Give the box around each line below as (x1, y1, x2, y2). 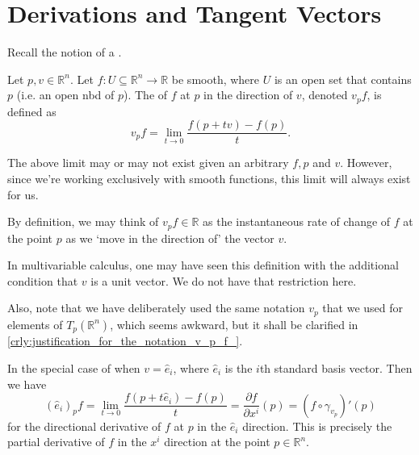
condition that (7, 272, 78, 289)
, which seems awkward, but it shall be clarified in (110, 315, 358, 332)
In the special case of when (7, 359, 140, 376)
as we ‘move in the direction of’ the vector (65, 229, 274, 246)
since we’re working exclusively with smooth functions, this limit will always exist (7, 170, 411, 187)
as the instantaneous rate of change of (203, 213, 391, 230)
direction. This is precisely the (242, 417, 392, 434)
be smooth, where (171, 70, 260, 87)
